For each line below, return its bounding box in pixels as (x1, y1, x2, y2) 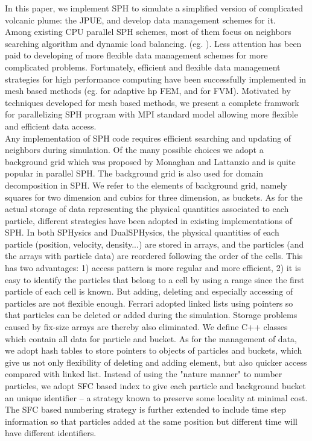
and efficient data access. (5, 119, 97, 132)
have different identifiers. (5, 427, 97, 439)
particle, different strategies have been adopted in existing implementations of (5, 214, 293, 227)
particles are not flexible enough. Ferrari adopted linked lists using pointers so (5, 296, 293, 309)
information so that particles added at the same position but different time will (5, 414, 298, 427)
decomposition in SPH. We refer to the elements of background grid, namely (5, 178, 287, 191)
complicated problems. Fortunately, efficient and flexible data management (5, 60, 281, 73)
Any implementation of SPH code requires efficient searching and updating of (5, 131, 291, 144)
